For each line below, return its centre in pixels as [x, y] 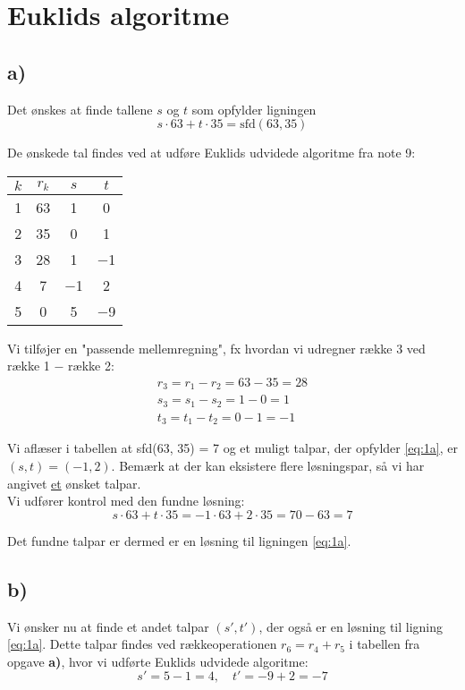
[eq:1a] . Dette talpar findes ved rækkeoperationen [142, 644]
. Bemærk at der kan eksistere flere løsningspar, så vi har [268, 465]
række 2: [91, 366]
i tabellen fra [385, 644]
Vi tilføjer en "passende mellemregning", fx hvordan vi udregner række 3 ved [216, 348]
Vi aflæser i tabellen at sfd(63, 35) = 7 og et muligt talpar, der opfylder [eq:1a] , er [232, 448]
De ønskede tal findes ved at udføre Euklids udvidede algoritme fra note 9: [211, 153]
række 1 [29, 366]
